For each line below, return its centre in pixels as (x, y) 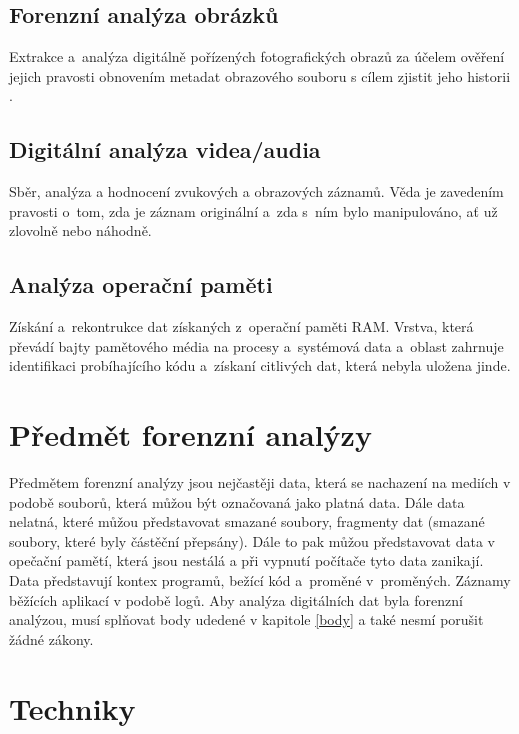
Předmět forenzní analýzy (190, 434)
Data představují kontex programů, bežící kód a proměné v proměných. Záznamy (260, 580)
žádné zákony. (51, 638)
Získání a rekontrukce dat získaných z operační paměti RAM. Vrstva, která (241, 326)
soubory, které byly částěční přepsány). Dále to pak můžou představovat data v (252, 540)
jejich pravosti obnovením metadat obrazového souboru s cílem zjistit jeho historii (260, 75)
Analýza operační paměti (141, 284)
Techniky (72, 707)
